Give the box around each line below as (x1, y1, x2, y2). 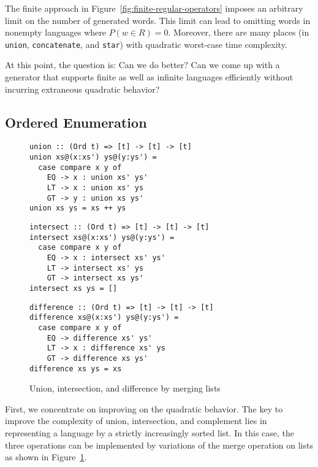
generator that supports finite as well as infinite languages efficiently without (5, 71, 293, 83)
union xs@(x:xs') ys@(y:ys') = (29, 153, 157, 162)
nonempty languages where (5, 26, 107, 39)
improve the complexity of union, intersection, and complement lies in (5, 414, 267, 427)
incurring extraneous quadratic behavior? (5, 82, 160, 95)
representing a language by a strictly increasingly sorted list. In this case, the (5, 426, 295, 439)
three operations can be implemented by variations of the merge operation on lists (5, 438, 313, 451)
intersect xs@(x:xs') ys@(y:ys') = (29, 233, 175, 242)
